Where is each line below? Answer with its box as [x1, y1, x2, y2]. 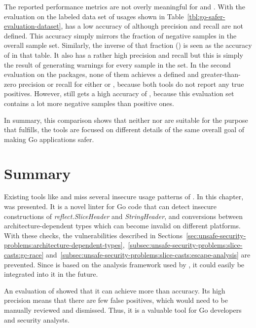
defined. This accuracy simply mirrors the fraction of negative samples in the [4, 30, 237, 40]
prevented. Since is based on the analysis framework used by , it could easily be [4, 259, 245, 269]
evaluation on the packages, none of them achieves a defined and [4, 69, 199, 79]
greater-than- [201, 69, 241, 79]
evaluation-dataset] [4, 21, 61, 31]
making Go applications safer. [4, 134, 94, 144]
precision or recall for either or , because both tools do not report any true [18, 78, 244, 89]
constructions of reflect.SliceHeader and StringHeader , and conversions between [4, 211, 243, 221]
